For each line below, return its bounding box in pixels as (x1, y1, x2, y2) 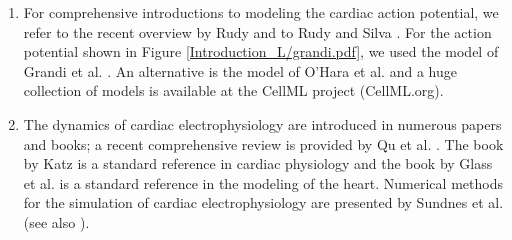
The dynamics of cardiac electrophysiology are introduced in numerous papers (23, 113, 502, 134)
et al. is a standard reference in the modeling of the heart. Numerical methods (23, 172, 503, 193)
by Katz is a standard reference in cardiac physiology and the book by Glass (23, 153, 493, 174)
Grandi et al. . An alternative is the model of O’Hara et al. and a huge (23, 60, 457, 81)
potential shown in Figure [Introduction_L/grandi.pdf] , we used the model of (23, 41, 499, 62)
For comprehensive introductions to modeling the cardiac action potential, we (23, 2, 499, 22)
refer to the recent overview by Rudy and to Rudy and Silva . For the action (23, 21, 492, 42)
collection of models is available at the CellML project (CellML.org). (23, 80, 444, 101)
